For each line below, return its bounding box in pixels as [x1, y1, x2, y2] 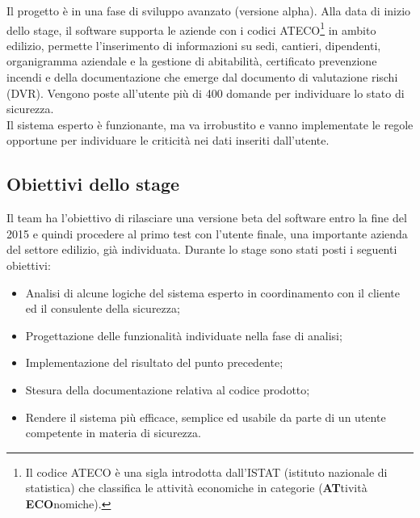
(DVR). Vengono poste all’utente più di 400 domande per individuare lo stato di [6, 84, 405, 101]
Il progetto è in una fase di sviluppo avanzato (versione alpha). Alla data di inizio [6, 2, 411, 19]
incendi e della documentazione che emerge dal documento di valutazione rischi [6, 69, 398, 86]
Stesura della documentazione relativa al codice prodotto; [25, 381, 310, 398]
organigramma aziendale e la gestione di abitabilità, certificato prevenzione [6, 53, 377, 69]
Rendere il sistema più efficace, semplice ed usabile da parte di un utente [25, 408, 386, 425]
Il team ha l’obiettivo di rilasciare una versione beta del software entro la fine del [6, 209, 407, 226]
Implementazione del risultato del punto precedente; [25, 354, 283, 371]
